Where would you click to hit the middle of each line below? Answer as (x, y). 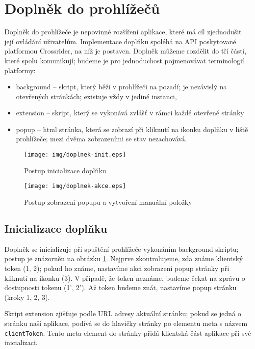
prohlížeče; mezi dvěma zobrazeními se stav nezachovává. (102, 139)
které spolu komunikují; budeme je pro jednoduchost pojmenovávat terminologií (124, 60)
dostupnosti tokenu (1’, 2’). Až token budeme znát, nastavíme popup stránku (121, 287)
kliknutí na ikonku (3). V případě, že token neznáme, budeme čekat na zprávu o (125, 278)
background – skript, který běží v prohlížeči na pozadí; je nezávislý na (121, 87)
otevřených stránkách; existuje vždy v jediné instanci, (96, 96)
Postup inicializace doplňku (65, 170)
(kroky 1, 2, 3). (27, 297)
